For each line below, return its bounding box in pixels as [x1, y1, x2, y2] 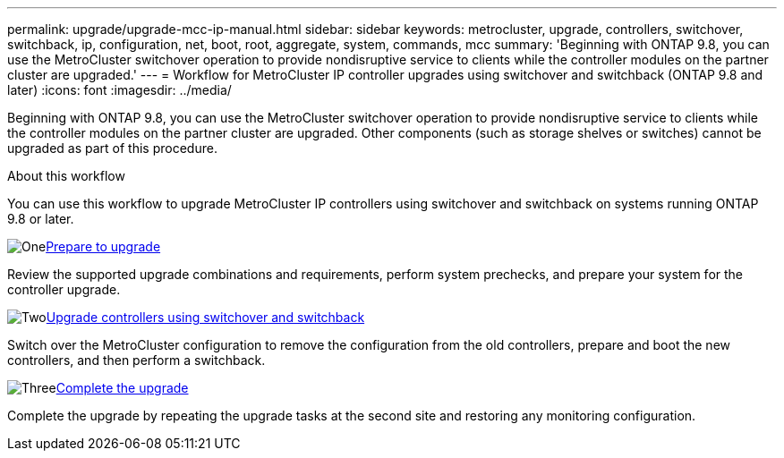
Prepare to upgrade [46, 239, 161, 254]
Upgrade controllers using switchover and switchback [46, 310, 365, 325]
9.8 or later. [7, 211, 74, 226]
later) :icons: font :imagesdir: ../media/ [7, 82, 232, 98]
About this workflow [7, 168, 125, 183]
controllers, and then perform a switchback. [7, 352, 266, 368]
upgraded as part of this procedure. [7, 140, 217, 156]
